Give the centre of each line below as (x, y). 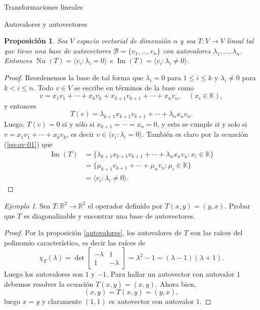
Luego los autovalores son (44, 274)
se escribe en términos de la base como (134, 87)
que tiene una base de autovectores (57, 50)
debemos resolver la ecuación (49, 283)
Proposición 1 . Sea (36, 41)
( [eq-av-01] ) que (28, 144)
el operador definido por (125, 205)
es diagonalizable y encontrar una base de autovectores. (109, 215)
